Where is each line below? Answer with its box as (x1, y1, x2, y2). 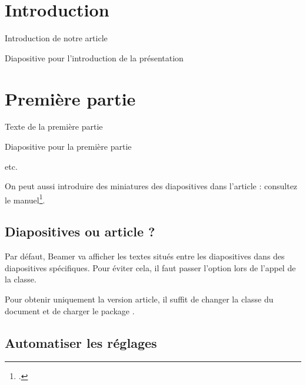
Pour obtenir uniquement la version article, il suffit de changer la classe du (5, 293, 274, 305)
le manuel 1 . (5, 192, 45, 206)
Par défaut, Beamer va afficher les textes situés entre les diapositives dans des (5, 250, 285, 262)
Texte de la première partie (5, 120, 103, 133)
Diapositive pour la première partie (5, 140, 132, 153)
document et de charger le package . (5, 304, 135, 317)
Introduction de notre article (5, 32, 108, 44)
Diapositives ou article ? (5, 222, 155, 241)
